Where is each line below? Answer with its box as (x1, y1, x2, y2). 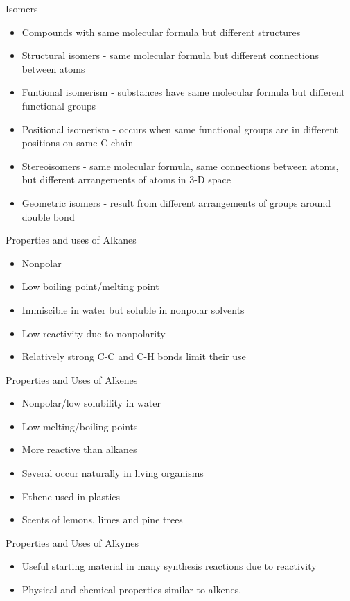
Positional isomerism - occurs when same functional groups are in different (21, 121, 339, 136)
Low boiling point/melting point (21, 279, 159, 294)
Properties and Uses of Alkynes (6, 535, 139, 550)
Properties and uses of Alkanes (6, 232, 137, 247)
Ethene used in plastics (21, 489, 121, 503)
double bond (21, 209, 75, 223)
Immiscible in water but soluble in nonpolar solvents (21, 302, 245, 316)
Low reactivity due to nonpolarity (21, 325, 166, 340)
